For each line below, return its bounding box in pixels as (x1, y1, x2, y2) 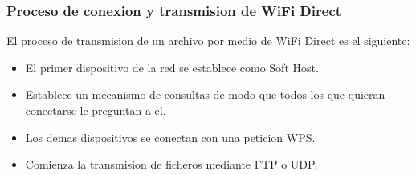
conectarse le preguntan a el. (25, 102, 166, 118)
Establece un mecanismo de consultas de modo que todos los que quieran (25, 86, 385, 103)
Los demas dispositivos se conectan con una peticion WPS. (25, 128, 316, 145)
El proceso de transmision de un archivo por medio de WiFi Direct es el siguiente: (6, 32, 410, 49)
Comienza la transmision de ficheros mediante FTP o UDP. (25, 156, 318, 173)
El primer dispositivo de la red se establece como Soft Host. (25, 59, 319, 75)
